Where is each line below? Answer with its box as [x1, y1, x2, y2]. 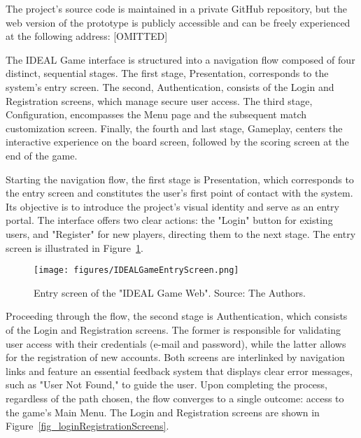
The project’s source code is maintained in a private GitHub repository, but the [6, 1, 347, 15]
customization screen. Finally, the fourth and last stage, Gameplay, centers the [6, 120, 343, 135]
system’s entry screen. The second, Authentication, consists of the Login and [6, 79, 334, 94]
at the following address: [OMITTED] [6, 29, 168, 43]
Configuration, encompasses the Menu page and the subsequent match [6, 107, 307, 122]
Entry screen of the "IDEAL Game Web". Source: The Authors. [34, 285, 306, 299]
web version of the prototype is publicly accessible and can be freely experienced [6, 15, 351, 29]
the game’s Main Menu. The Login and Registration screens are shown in [6, 404, 320, 419]
